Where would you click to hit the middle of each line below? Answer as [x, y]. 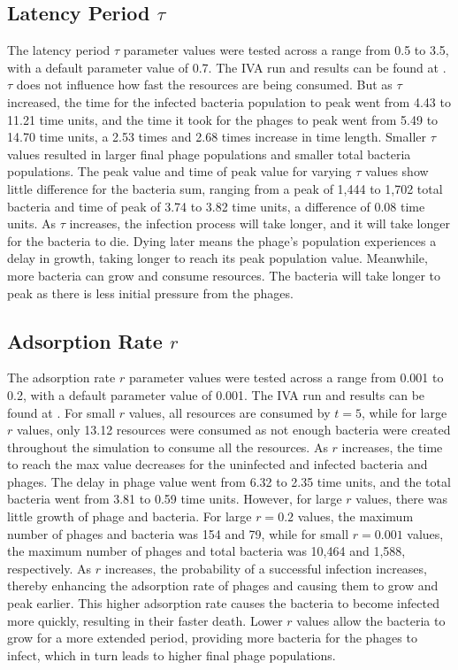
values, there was [401, 499]
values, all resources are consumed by [229, 412]
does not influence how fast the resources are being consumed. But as [204, 85]
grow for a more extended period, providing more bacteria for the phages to [212, 638]
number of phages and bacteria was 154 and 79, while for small [178, 533]
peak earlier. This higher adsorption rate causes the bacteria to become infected [223, 603]
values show [397, 171]
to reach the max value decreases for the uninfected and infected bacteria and [218, 464]
